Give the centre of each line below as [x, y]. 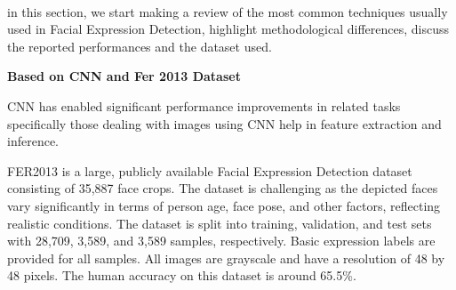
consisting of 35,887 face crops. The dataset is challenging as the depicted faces [223, 188]
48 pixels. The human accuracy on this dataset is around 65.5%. [182, 275]
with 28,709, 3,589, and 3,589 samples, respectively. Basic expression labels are [221, 241]
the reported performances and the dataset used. [140, 46]
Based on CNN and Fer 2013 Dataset [124, 76]
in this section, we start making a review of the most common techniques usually [228, 11]
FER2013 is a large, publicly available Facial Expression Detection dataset [210, 170]
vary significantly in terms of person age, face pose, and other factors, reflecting [224, 205]
